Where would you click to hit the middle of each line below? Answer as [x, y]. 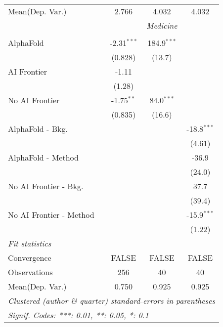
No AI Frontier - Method [51, 215]
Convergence [30, 258]
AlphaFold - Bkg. [38, 129]
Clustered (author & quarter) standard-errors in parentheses [111, 301]
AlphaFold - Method [43, 157]
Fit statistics [30, 243]
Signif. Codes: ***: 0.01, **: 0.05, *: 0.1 [78, 315]
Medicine [162, 25]
